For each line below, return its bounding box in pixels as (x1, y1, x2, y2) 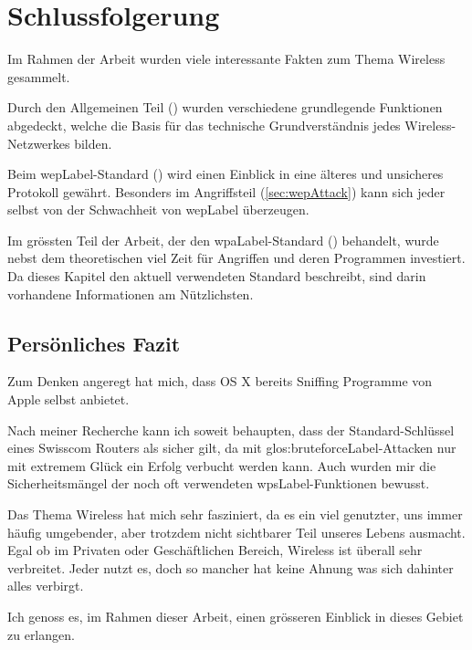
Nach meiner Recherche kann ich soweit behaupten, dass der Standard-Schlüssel (7, 420, 455, 439)
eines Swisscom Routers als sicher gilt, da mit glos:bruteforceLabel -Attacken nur (7, 438, 456, 457)
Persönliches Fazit (7, 329, 181, 357)
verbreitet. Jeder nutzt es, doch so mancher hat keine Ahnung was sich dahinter (7, 558, 454, 577)
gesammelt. (7, 67, 70, 86)
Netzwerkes (7, 133, 70, 152)
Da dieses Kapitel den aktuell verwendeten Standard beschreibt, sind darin (7, 267, 426, 286)
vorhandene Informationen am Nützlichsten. (7, 284, 254, 303)
